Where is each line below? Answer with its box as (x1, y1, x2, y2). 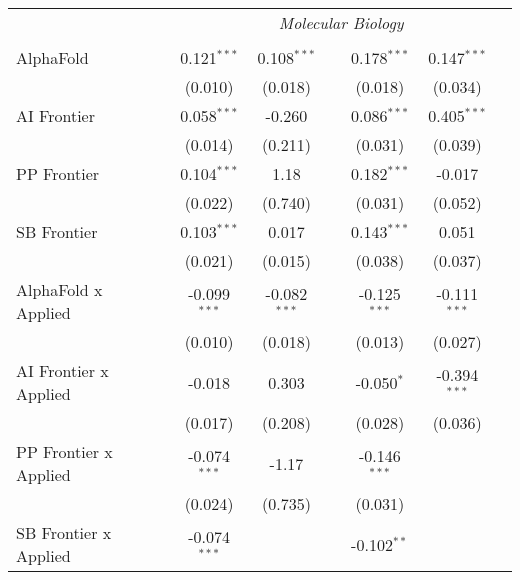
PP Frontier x (16, 440, 113, 463)
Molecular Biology (278, 11, 404, 34)
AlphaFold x (16, 278, 103, 301)
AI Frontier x (16, 359, 109, 382)
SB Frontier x (16, 521, 112, 544)
